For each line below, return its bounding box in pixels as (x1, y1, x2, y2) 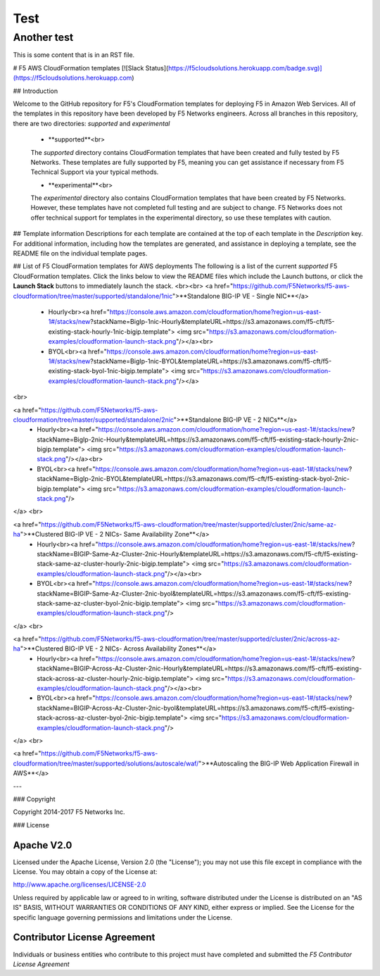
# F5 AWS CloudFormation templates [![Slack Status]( (13, 63, 169, 72)
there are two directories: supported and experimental (13, 119, 170, 127)
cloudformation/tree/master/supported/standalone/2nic (13, 415, 174, 424)
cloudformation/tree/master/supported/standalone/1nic (13, 292, 172, 300)
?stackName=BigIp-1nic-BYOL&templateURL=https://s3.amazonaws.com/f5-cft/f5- (90, 356, 332, 365)
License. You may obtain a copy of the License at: (13, 868, 158, 876)
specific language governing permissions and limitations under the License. (13, 913, 232, 922)
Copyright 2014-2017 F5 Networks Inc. (13, 808, 126, 816)
